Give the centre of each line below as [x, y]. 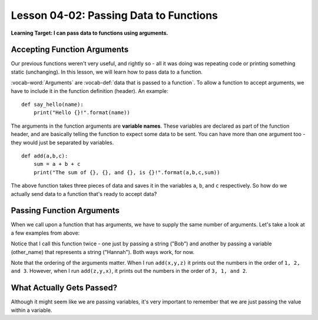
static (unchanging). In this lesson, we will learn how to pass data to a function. [107, 72]
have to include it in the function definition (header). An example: [90, 91]
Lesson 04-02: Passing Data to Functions [114, 15]
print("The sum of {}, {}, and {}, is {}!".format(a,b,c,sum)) [127, 172]
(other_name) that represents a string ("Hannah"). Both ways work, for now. [102, 252]
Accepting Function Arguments [70, 50]
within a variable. [32, 310]
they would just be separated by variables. [62, 142]
